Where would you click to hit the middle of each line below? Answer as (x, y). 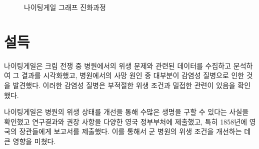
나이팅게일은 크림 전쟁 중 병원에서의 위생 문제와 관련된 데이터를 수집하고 (118, 65)
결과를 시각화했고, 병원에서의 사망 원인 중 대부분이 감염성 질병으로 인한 (133, 75)
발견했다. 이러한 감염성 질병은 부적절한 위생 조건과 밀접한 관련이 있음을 (124, 85)
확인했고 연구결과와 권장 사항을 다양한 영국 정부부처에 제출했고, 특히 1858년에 (126, 121)
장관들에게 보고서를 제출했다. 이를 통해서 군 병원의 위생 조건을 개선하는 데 (135, 131)
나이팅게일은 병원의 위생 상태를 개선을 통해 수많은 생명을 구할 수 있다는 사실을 (126, 112)
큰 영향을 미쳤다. (30, 141)
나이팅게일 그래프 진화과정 (65, 7)
